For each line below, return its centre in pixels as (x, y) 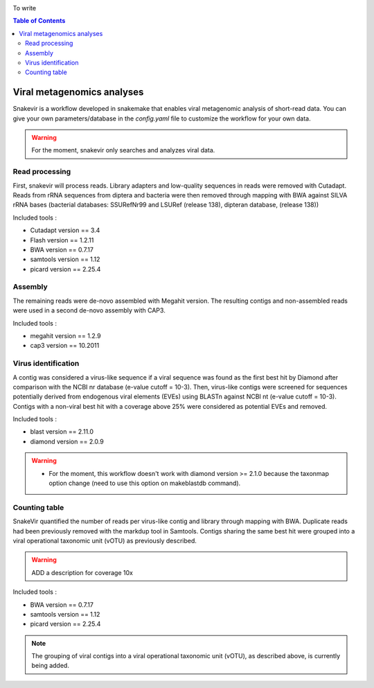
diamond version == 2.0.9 (67, 441)
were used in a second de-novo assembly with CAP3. (89, 310)
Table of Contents (39, 21)
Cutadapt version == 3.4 (65, 230)
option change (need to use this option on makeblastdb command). (145, 483)
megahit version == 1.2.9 (65, 336)
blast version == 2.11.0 (62, 432)
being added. (50, 666)
